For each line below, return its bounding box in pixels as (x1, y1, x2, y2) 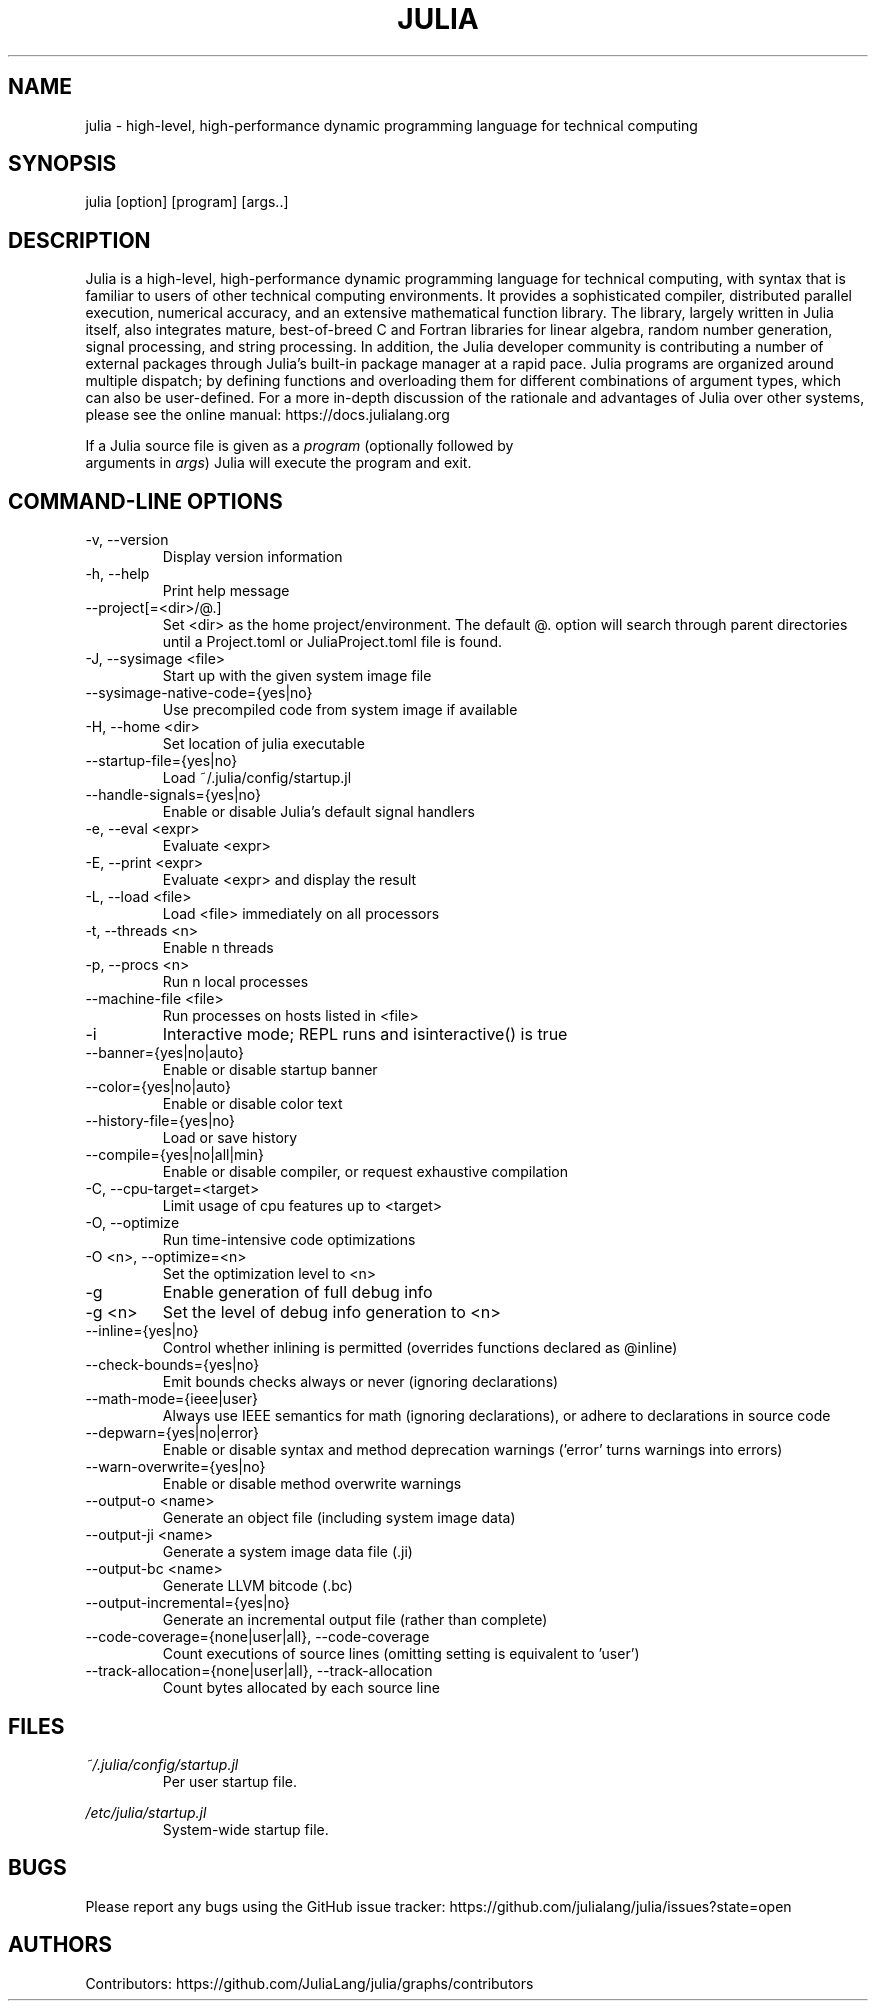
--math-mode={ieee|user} (85, 1390, 258, 1408)
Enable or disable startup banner (162, 1061, 378, 1079)
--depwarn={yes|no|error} (85, 1424, 260, 1442)
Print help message (162, 582, 290, 600)
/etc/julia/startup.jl (85, 1803, 207, 1821)
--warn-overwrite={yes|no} (85, 1458, 266, 1476)
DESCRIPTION (8, 227, 151, 253)
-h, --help (85, 565, 150, 583)
